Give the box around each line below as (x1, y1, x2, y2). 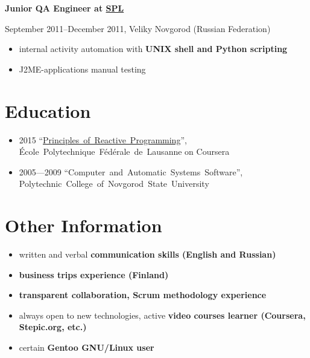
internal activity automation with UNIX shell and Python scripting (19, 42, 288, 55)
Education (5, 98, 91, 123)
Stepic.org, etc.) (19, 321, 87, 333)
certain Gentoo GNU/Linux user (19, 340, 154, 353)
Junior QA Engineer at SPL (5, 2, 124, 14)
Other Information (5, 213, 162, 238)
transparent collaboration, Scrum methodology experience (19, 288, 267, 301)
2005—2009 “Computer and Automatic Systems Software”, (19, 165, 243, 178)
